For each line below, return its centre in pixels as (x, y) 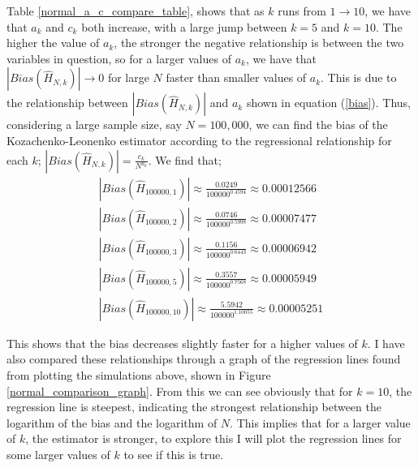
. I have (386, 343)
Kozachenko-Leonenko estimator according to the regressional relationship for (199, 140)
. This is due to (359, 77)
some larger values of (58, 454)
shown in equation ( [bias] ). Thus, (329, 103)
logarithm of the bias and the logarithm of (112, 422)
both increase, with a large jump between (184, 26)
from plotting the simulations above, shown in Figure (139, 374)
